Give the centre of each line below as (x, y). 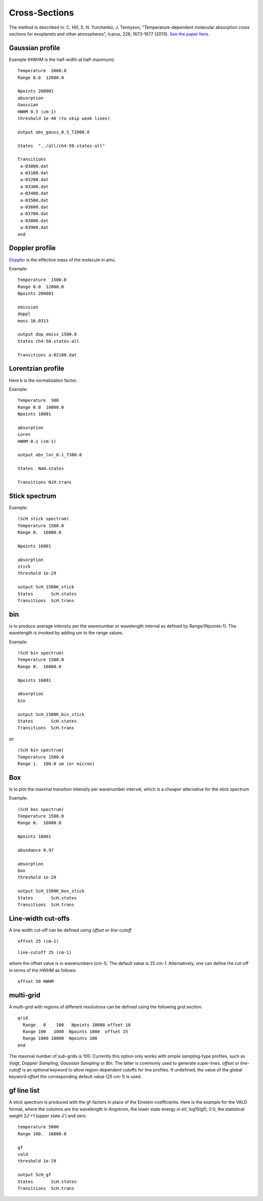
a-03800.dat (34, 221)
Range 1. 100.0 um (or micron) (56, 764)
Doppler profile (32, 248)
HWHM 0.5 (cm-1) (37, 112)
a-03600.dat (34, 207)
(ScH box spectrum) (41, 809)
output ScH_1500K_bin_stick (51, 714)
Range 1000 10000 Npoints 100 (60, 1038)
